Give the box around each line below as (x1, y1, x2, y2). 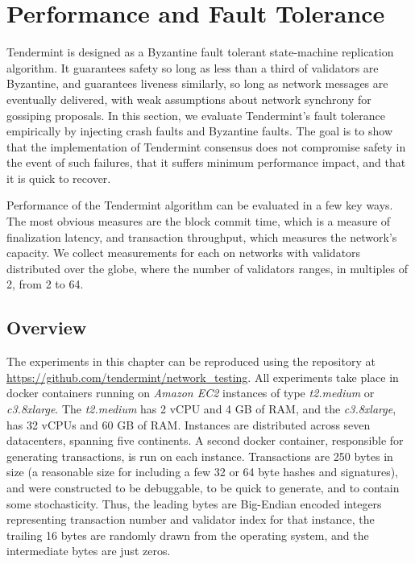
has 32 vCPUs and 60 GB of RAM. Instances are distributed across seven (6, 416, 371, 433)
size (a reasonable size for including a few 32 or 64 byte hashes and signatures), (6, 463, 398, 480)
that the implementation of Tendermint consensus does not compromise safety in (6, 138, 406, 155)
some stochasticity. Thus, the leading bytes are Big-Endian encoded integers (6, 495, 382, 512)
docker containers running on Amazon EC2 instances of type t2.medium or (6, 384, 375, 401)
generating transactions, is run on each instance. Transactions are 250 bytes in (6, 447, 393, 464)
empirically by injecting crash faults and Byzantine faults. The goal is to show (6, 122, 392, 139)
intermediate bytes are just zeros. (6, 542, 171, 559)
